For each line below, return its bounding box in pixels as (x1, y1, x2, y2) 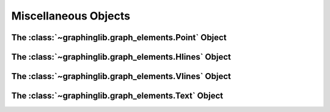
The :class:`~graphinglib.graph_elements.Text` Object (11, 91, 224, 101)
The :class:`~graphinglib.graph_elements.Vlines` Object (11, 71, 232, 82)
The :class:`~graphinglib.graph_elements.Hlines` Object (11, 52, 232, 62)
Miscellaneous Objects (11, 9, 131, 23)
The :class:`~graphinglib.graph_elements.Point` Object (11, 32, 227, 43)
